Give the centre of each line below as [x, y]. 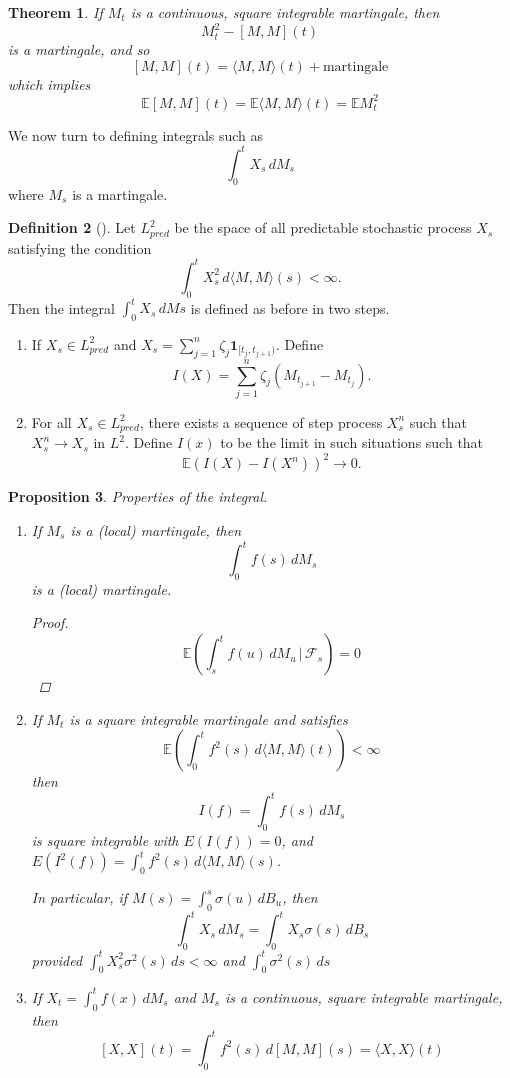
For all [51, 421]
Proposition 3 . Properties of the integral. [138, 496]
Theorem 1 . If [55, 12]
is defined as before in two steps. [290, 307]
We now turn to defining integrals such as [136, 134]
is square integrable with [105, 840]
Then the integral [61, 307]
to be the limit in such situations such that [352, 442]
